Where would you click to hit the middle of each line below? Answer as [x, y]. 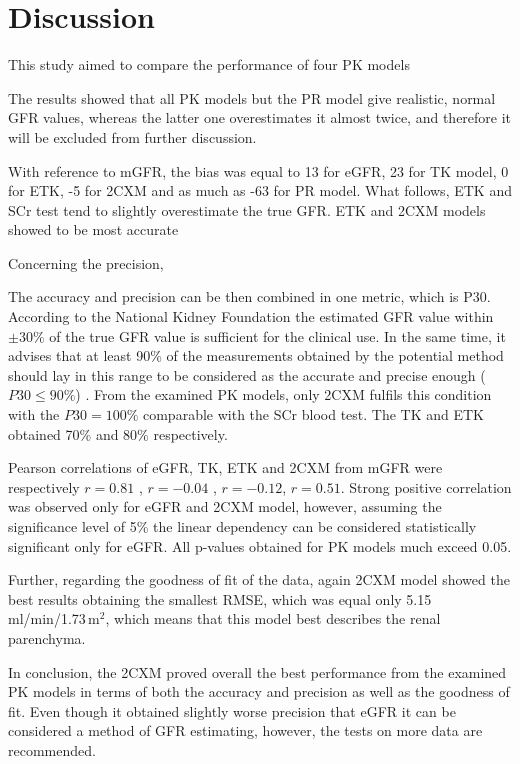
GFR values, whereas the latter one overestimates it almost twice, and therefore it [260, 117]
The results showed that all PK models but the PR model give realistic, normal [252, 97]
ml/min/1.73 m [54, 618]
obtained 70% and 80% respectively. [118, 433]
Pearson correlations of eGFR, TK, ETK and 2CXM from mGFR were [225, 467]
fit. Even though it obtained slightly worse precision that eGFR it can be [232, 710]
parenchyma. [47, 637]
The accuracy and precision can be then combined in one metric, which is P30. [249, 296]
